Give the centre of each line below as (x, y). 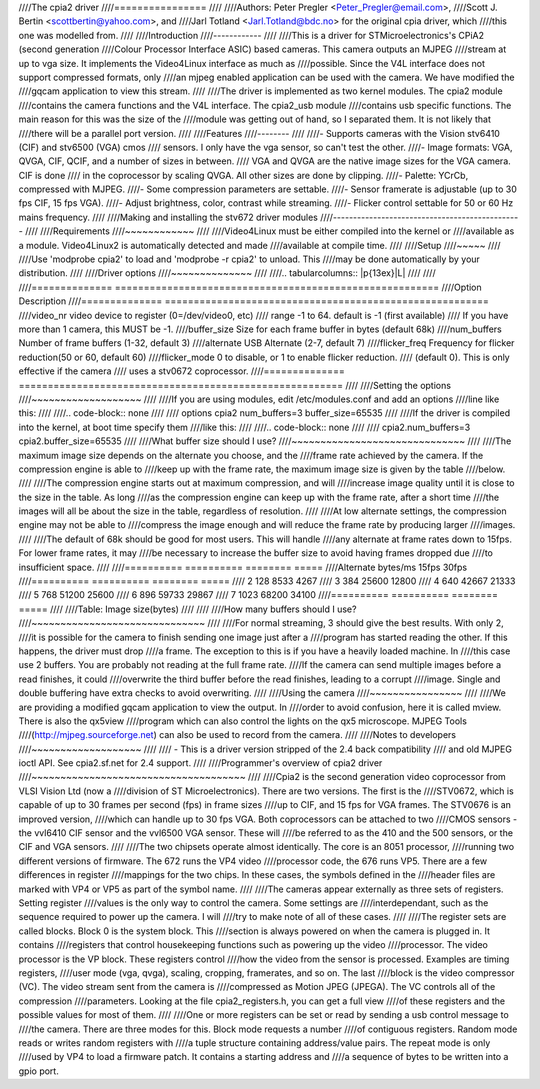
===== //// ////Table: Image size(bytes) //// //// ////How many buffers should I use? (187, 609)
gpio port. (38, 1071)
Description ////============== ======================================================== (254, 301)
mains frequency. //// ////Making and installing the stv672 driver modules (168, 217)
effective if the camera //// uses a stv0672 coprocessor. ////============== (181, 371)
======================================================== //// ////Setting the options (235, 385)
